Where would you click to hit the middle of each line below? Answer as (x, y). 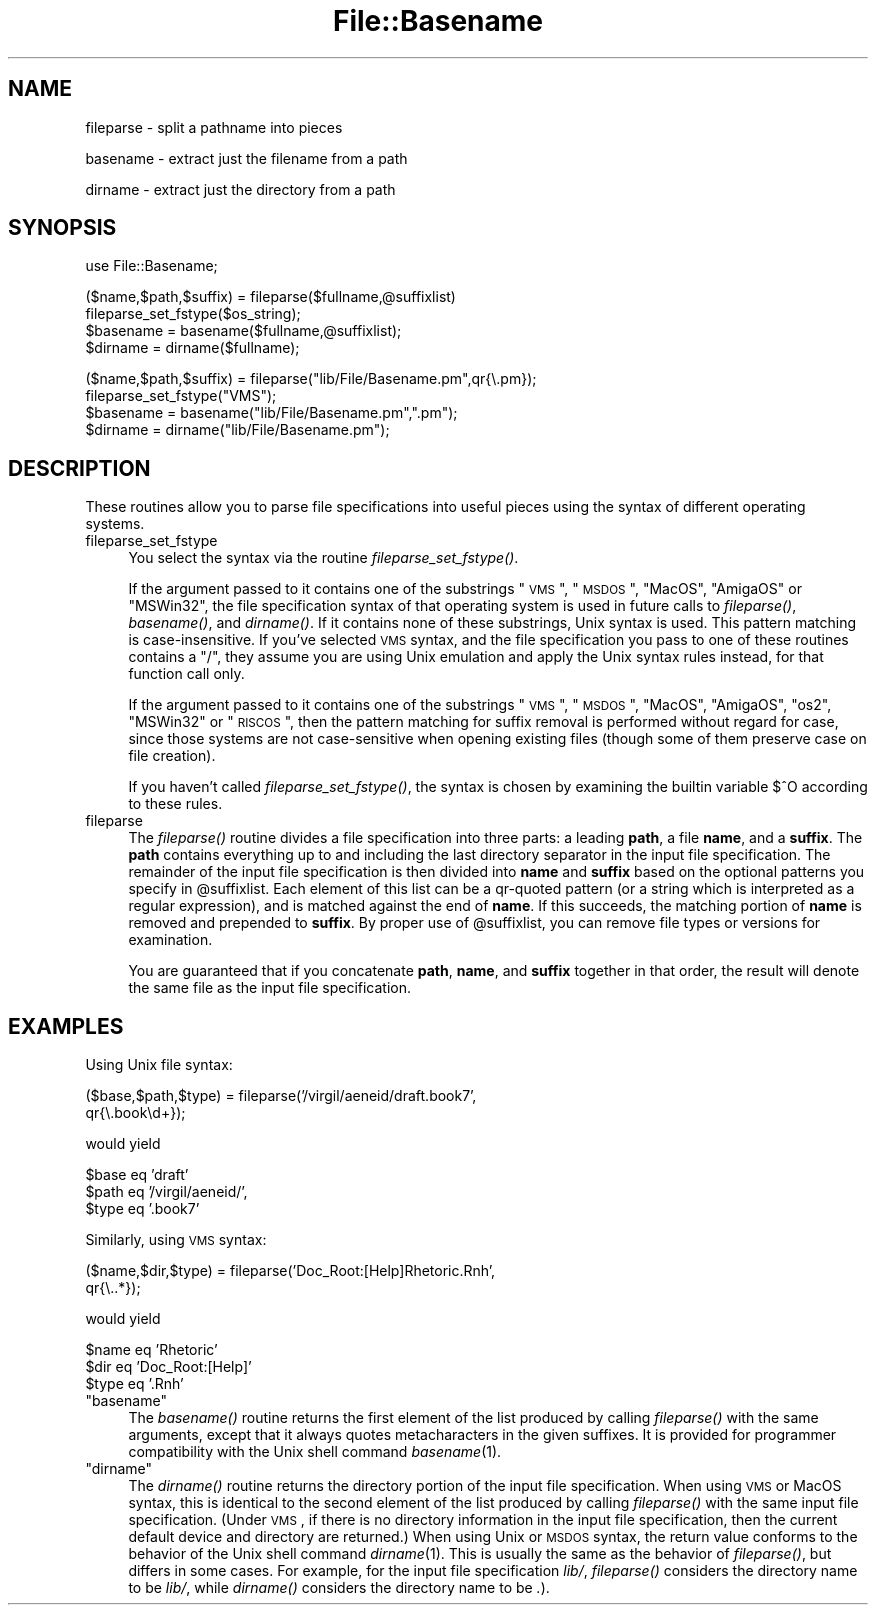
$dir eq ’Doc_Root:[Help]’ (168, 1367)
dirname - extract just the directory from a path (240, 189)
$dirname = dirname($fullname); (192, 348)
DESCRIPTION (79, 468)
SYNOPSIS (62, 228)
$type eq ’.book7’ (142, 1209)
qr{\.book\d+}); (135, 1113)
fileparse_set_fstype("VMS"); (181, 396)
